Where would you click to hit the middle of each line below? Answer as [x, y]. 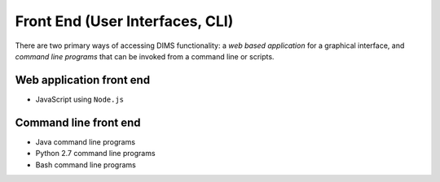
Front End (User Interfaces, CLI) [124, 21]
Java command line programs [86, 141]
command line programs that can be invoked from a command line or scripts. [145, 56]
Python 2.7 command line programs [95, 154]
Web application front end [83, 80]
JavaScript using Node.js [80, 99]
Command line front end [78, 122]
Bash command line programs [86, 165]
